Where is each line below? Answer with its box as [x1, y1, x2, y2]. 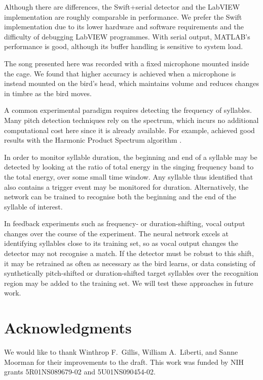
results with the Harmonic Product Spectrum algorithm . [4, 135, 182, 145]
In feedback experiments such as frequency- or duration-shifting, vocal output [4, 218, 245, 229]
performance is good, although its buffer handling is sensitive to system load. [4, 41, 243, 52]
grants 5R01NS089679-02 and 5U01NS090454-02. [4, 366, 156, 377]
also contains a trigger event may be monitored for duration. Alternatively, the [4, 181, 249, 192]
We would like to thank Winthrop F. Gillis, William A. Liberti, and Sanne [4, 347, 238, 357]
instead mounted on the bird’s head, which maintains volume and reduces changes [4, 78, 259, 89]
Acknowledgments [4, 317, 132, 338]
